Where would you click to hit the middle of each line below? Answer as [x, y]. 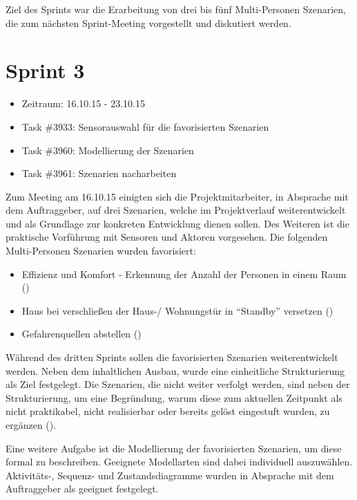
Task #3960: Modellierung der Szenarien [108, 150]
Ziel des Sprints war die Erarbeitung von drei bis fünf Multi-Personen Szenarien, [176, 9]
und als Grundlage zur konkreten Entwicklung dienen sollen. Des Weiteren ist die [177, 223]
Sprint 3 [45, 70]
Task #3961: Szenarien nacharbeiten [99, 173]
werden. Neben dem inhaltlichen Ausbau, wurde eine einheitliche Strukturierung [175, 370]
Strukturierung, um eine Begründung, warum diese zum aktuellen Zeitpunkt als [174, 397]
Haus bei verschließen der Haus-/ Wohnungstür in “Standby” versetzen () [177, 310]
